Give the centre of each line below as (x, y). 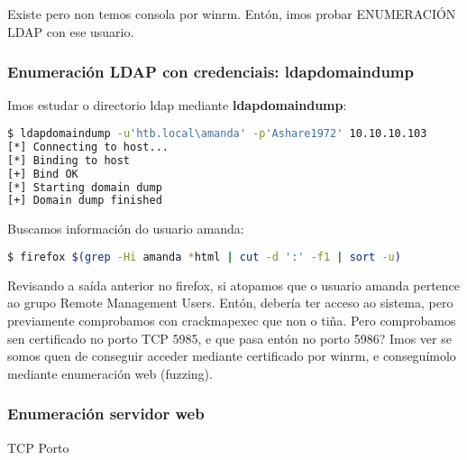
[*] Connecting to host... (88, 147)
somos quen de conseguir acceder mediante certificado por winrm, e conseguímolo (232, 356)
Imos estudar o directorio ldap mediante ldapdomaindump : (177, 105)
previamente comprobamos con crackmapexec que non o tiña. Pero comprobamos (232, 320)
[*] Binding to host (69, 160)
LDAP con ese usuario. (71, 31)
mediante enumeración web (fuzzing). (110, 373)
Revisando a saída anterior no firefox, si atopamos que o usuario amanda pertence (234, 285)
